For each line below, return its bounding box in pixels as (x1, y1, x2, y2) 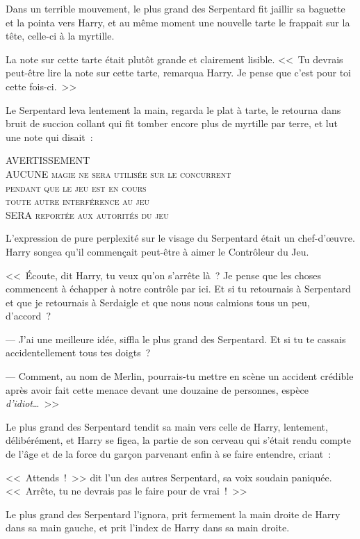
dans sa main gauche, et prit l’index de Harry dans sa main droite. (6, 520, 290, 535)
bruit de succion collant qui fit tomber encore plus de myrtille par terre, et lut (6, 116, 338, 131)
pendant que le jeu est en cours (6, 180, 147, 194)
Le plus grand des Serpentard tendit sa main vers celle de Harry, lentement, (6, 419, 328, 433)
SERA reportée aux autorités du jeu (6, 207, 169, 222)
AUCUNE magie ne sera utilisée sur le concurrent (6, 166, 231, 181)
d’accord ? (6, 308, 51, 323)
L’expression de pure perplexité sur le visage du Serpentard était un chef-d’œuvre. (6, 231, 355, 245)
